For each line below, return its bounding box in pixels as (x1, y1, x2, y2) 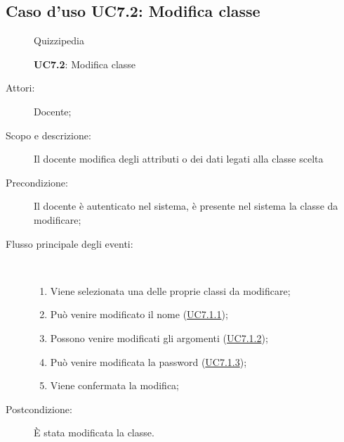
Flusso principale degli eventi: (6, 236, 133, 251)
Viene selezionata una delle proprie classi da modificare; (50, 283, 291, 298)
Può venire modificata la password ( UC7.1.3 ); (50, 354, 247, 369)
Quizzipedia (34, 33, 84, 48)
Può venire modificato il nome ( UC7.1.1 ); (50, 307, 228, 322)
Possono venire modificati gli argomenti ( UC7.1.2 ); (50, 330, 268, 345)
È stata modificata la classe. (34, 425, 154, 440)
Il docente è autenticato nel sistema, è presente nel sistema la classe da (34, 198, 338, 213)
